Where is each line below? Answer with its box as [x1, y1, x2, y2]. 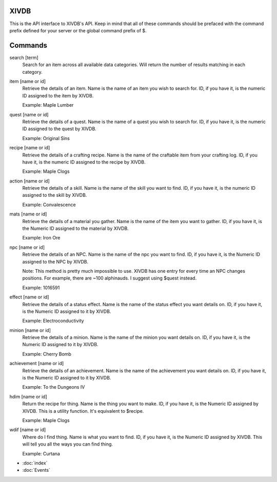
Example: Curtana [22, 450, 60, 456]
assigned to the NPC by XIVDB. [22, 258, 89, 265]
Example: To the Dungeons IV [22, 384, 85, 390]
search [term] [9, 54, 38, 61]
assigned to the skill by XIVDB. [22, 192, 87, 198]
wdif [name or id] [9, 427, 46, 433]
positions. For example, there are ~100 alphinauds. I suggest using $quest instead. [22, 275, 197, 282]
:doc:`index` [22, 459, 48, 466]
